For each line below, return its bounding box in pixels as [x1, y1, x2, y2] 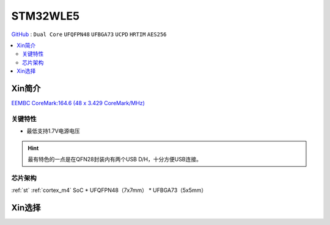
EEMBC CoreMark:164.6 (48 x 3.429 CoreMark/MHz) [11, 100, 145, 107]
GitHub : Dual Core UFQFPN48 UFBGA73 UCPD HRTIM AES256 [11, 31, 167, 38]
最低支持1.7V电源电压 [26, 127, 81, 135]
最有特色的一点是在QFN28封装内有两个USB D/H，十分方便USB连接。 [28, 155, 202, 163]
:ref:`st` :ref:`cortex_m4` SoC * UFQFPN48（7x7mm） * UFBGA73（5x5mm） [11, 186, 207, 194]
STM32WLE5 [11, 9, 79, 23]
